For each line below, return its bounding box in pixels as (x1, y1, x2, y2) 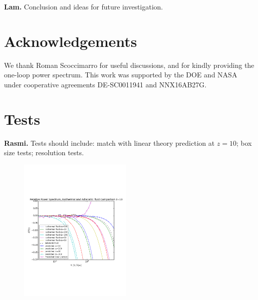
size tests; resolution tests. (4, 147, 84, 158)
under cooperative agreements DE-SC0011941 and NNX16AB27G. (4, 79, 207, 89)
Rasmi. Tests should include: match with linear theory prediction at (4, 137, 215, 148)
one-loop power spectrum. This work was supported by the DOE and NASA (4, 69, 238, 80)
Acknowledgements (4, 30, 137, 51)
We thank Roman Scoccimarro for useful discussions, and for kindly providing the (4, 59, 255, 70)
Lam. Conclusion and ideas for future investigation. (4, 1, 163, 11)
